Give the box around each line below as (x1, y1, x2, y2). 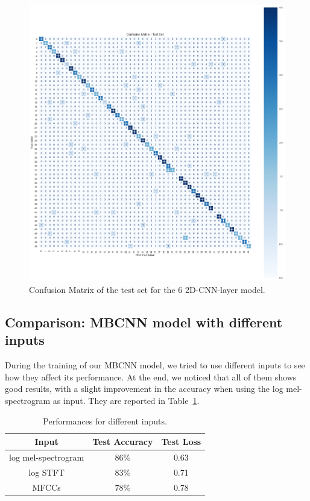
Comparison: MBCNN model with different (5, 313, 283, 332)
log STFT (28, 465, 65, 478)
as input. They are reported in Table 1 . (52, 394, 200, 407)
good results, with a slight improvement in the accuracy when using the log (5, 382, 283, 395)
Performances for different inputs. (43, 414, 167, 427)
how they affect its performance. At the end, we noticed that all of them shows (5, 370, 297, 383)
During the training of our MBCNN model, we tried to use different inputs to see (5, 359, 305, 371)
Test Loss (161, 435, 201, 448)
